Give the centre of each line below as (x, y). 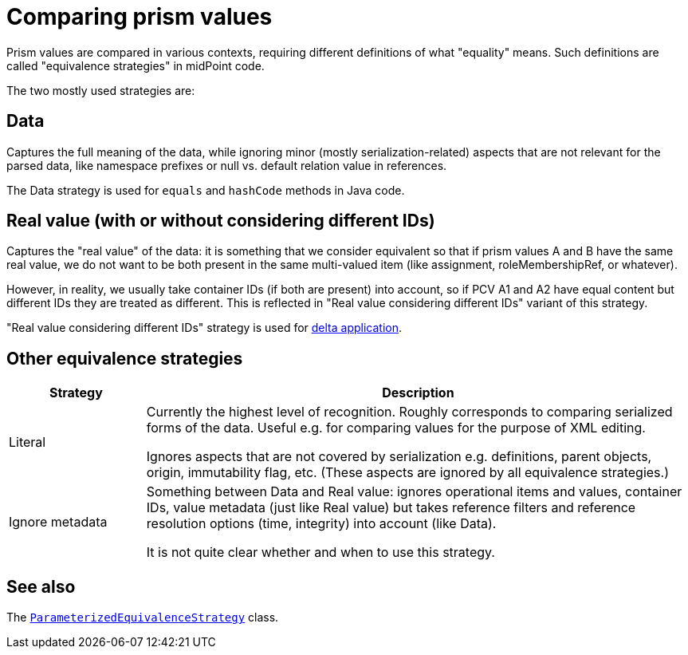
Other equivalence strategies (125, 358)
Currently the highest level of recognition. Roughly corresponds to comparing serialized (409, 412)
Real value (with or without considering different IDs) (221, 221)
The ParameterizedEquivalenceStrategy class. (143, 618)
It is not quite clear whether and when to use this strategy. (320, 552)
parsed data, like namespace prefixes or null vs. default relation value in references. (227, 165)
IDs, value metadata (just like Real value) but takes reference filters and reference (391, 508)
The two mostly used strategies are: (101, 90)
